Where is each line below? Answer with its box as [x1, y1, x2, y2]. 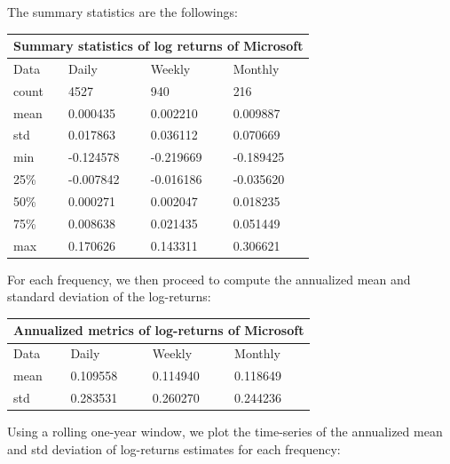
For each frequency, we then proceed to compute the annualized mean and [7, 269, 411, 288]
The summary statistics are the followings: [7, 3, 238, 20]
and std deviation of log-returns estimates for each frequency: [7, 439, 341, 458]
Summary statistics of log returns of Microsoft [13, 36, 304, 55]
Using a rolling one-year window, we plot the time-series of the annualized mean [7, 422, 443, 441]
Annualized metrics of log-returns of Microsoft [13, 321, 304, 340]
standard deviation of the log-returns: [7, 287, 211, 306]
